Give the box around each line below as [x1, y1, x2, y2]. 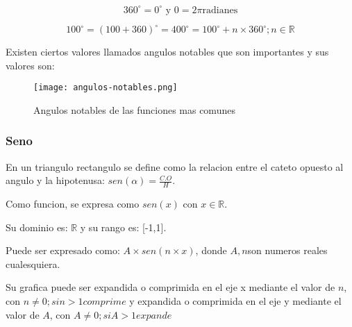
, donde [195, 243, 227, 258]
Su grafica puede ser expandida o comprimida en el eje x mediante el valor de [6, 280, 335, 294]
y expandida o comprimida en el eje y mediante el [129, 294, 342, 308]
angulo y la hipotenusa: [6, 173, 105, 187]
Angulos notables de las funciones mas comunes [33, 102, 235, 117]
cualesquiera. [6, 256, 60, 271]
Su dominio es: [6, 219, 68, 234]
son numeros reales [247, 243, 328, 258]
